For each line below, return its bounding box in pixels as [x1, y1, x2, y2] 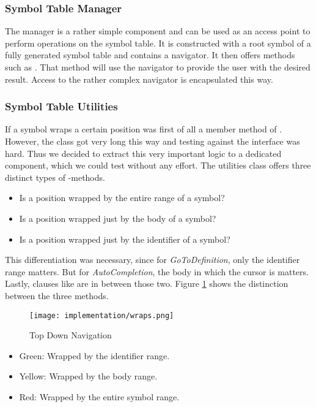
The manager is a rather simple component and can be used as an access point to [5, 25, 310, 37]
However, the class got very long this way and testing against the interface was [5, 135, 300, 147]
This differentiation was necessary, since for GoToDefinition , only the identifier [5, 253, 300, 266]
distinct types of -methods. [5, 170, 105, 183]
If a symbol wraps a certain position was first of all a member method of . [5, 123, 282, 135]
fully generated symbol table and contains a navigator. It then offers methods [5, 48, 295, 61]
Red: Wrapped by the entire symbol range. [19, 390, 180, 403]
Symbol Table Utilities [5, 99, 118, 114]
